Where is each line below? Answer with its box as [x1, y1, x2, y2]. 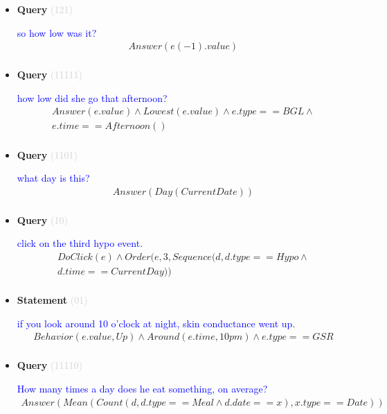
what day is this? [17, 171, 90, 185]
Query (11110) [17, 358, 82, 372]
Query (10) [17, 212, 68, 227]
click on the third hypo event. [17, 236, 143, 250]
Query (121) [17, 2, 73, 16]
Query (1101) [17, 147, 78, 162]
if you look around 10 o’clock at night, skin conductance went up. [17, 316, 296, 330]
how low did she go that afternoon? [17, 90, 168, 105]
